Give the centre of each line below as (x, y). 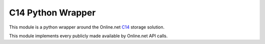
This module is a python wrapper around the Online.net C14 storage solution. (87, 27)
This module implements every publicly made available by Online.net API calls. (88, 36)
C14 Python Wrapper (52, 13)
